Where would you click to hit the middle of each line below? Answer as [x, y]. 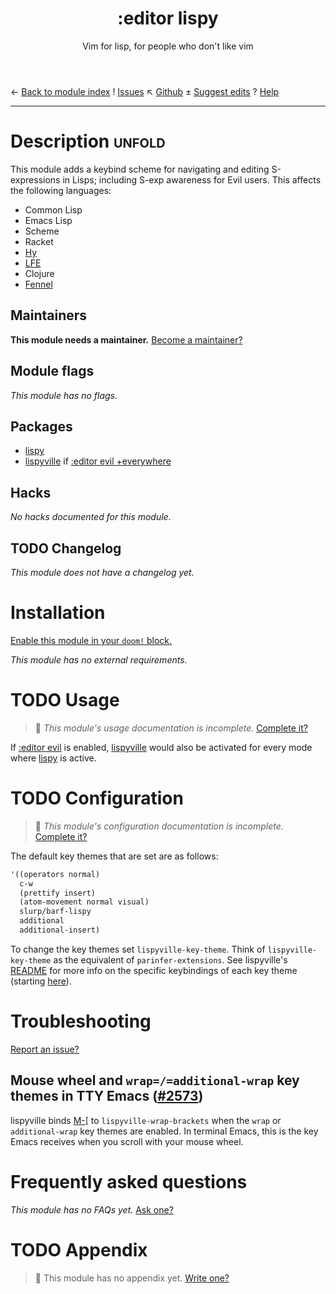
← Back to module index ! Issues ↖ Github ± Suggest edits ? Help [145, 91]
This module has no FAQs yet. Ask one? [92, 1209]
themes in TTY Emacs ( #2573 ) [107, 1096]
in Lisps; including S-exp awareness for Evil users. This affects [192, 179]
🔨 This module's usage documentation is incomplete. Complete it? [171, 728]
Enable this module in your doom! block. [91, 640]
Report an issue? [45, 1049]
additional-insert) [60, 930]
